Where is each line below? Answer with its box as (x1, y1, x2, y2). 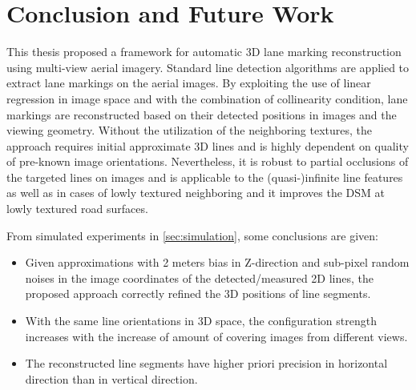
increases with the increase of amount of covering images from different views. (25, 328, 408, 344)
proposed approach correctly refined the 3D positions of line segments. (25, 285, 371, 302)
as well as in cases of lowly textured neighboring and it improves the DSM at (6, 184, 386, 201)
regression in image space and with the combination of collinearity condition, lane (6, 90, 408, 107)
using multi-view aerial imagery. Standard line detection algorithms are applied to (6, 58, 410, 75)
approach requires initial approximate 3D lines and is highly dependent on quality (6, 137, 409, 154)
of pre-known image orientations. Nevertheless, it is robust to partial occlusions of (6, 153, 409, 170)
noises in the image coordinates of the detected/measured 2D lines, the (25, 269, 374, 286)
